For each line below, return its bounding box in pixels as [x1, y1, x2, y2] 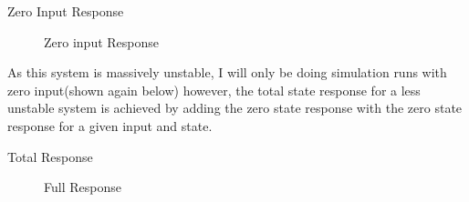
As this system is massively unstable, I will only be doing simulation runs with [7, 63, 447, 82]
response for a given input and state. [7, 116, 213, 135]
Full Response [44, 177, 121, 197]
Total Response [7, 146, 93, 166]
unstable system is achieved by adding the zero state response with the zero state [7, 98, 463, 117]
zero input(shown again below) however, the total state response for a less [7, 80, 421, 99]
